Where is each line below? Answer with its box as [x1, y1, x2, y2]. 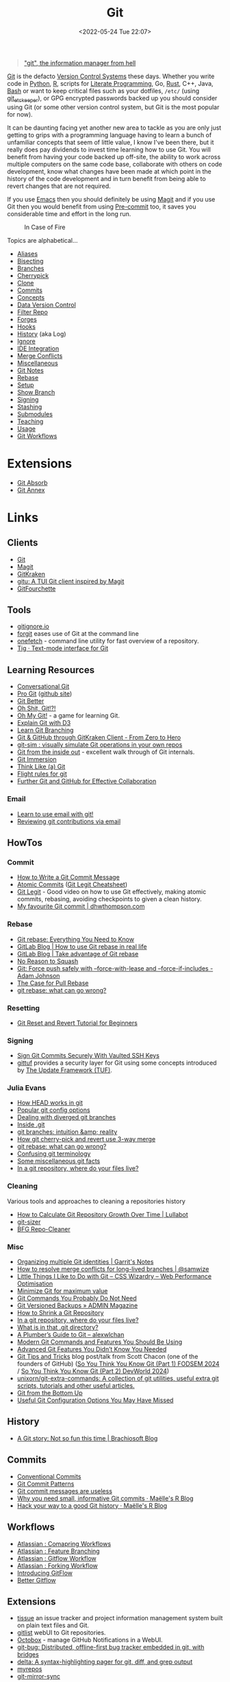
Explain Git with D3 [16, 719, 71, 727]
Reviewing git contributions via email [16, 817, 121, 825]
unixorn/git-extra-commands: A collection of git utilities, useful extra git [16, 1374, 219, 1383]
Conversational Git [16, 683, 70, 691]
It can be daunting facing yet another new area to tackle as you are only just [7, 123, 222, 132]
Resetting [7, 1003, 40, 1012]
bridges [16, 1650, 39, 1659]
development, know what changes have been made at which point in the [7, 167, 212, 176]
